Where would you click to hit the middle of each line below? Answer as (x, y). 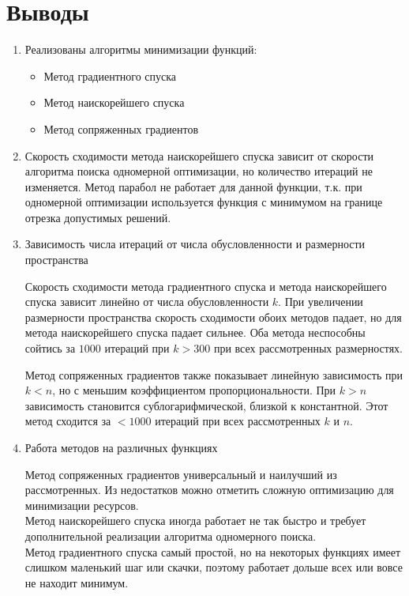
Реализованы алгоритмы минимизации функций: (141, 49)
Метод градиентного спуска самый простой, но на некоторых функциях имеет (213, 551)
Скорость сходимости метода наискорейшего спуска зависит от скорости (199, 155)
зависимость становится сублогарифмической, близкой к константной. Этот (206, 405)
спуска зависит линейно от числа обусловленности (147, 302)
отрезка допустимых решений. (98, 217)
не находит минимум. (77, 582)
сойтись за (50, 348)
